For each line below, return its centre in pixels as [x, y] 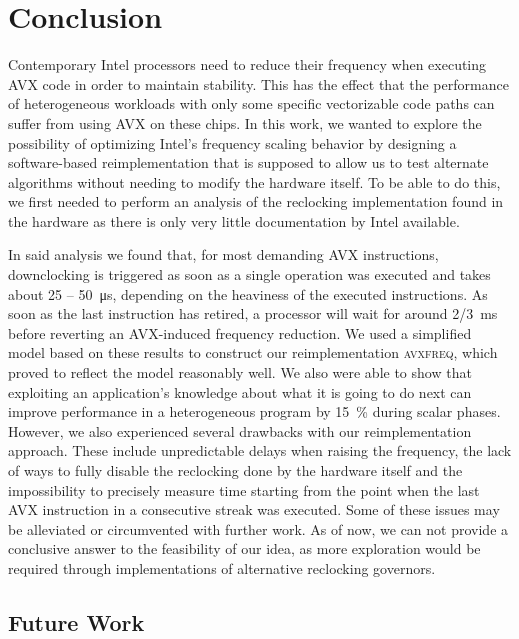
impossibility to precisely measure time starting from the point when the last [244, 489]
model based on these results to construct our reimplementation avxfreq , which [253, 352]
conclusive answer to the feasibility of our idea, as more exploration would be [244, 548]
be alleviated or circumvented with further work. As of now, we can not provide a [258, 528]
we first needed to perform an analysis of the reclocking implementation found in [256, 201]
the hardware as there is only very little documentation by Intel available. [234, 220]
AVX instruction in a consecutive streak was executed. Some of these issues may [254, 509]
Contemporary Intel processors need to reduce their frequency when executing [247, 64]
